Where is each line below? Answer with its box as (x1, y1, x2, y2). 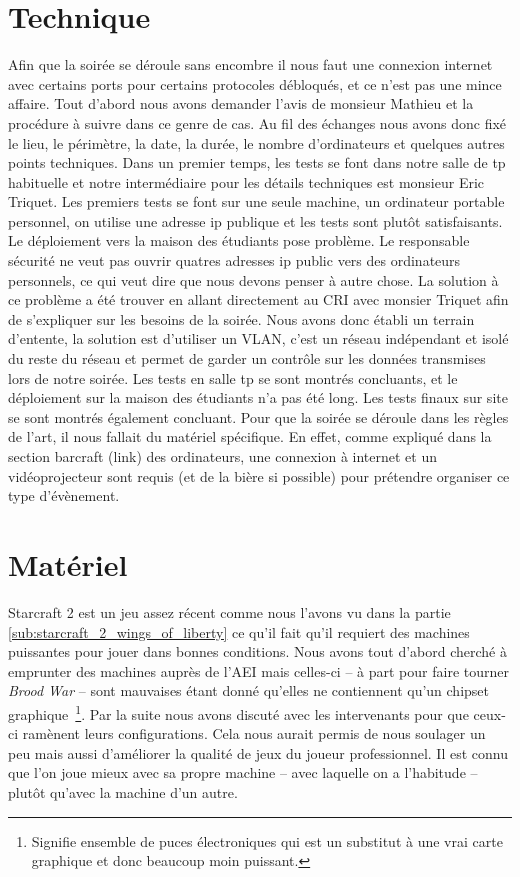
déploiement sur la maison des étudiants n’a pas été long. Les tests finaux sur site (8, 387, 508, 408)
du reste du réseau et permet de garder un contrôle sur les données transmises (8, 348, 486, 369)
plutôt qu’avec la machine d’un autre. (8, 781, 238, 802)
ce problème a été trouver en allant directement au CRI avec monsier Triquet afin (8, 289, 509, 310)
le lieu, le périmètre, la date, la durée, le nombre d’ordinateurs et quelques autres (8, 132, 505, 153)
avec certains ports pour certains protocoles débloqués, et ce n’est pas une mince (8, 73, 502, 94)
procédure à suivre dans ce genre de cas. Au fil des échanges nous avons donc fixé (8, 112, 507, 133)
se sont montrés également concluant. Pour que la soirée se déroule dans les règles (8, 406, 509, 427)
